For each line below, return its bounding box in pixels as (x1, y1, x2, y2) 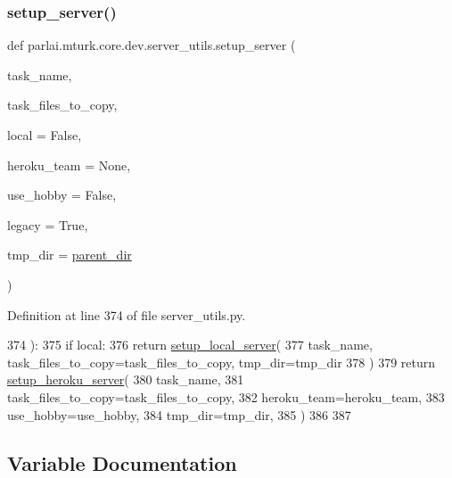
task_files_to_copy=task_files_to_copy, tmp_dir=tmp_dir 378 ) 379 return (7, 352, 436, 371)
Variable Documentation (7, 449, 237, 476)
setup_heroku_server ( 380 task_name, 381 (7, 370, 244, 389)
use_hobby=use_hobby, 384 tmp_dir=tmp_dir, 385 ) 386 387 (7, 405, 351, 424)
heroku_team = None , (7, 155, 131, 174)
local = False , (7, 126, 82, 144)
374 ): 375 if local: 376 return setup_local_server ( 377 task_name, (7, 335, 373, 354)
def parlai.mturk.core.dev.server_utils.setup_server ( (7, 36, 296, 54)
